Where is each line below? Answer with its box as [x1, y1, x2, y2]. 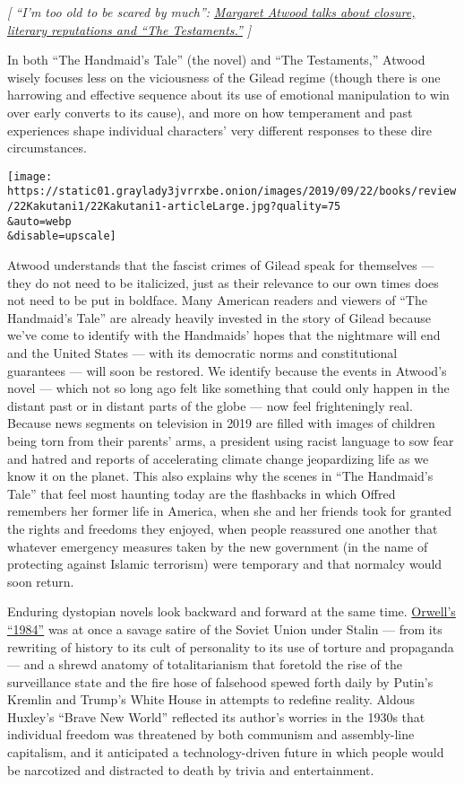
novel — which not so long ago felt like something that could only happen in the [7, 379, 450, 397]
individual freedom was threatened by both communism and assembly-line [7, 725, 415, 744]
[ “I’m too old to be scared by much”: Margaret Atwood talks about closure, [7, 3, 416, 21]
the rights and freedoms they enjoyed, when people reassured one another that [7, 519, 438, 537]
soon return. [7, 571, 74, 590]
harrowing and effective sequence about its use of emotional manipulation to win [7, 85, 450, 104]
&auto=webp [7, 214, 72, 228]
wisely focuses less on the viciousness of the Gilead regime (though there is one [7, 67, 441, 86]
